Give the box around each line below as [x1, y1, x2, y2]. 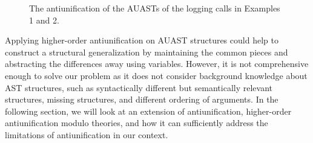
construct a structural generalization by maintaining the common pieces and [5, 45, 288, 58]
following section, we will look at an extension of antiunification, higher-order [5, 104, 292, 117]
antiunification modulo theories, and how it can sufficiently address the [5, 116, 268, 129]
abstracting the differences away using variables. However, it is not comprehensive [5, 57, 309, 70]
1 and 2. [29, 13, 59, 26]
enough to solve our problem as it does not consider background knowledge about [5, 69, 308, 81]
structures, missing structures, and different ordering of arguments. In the [5, 93, 278, 106]
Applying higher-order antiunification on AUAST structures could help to [5, 34, 278, 46]
